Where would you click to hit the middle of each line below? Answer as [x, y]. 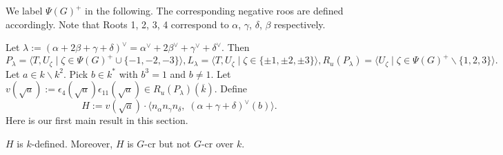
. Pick [76, 73]
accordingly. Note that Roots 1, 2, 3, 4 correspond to [117, 24]
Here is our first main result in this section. [97, 120]
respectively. [300, 24]
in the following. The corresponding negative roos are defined [214, 10]
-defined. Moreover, [72, 143]
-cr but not [168, 143]
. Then [236, 47]
